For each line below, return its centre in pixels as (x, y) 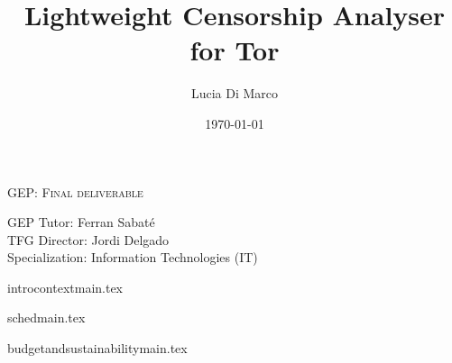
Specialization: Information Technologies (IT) (133, 257)
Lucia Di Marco (235, 93)
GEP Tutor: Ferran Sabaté (81, 222)
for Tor (235, 50)
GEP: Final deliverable (75, 191)
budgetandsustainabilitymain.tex (97, 348)
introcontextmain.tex (65, 287)
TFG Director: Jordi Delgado (88, 239)
